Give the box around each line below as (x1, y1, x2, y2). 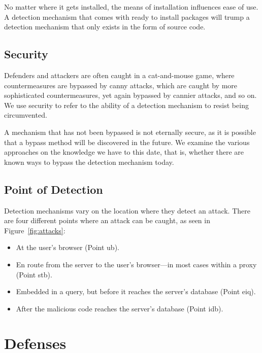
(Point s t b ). (16, 269, 52, 279)
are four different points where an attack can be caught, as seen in (4, 215, 210, 226)
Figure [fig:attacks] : (4, 225, 65, 235)
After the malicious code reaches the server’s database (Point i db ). (16, 303, 223, 313)
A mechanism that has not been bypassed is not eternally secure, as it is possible (4, 126, 256, 137)
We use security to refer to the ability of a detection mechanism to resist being (4, 99, 249, 110)
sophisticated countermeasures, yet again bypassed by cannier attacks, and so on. (4, 90, 257, 100)
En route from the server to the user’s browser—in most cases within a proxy (16, 259, 257, 269)
